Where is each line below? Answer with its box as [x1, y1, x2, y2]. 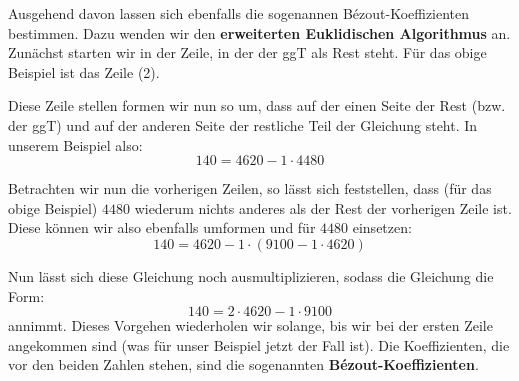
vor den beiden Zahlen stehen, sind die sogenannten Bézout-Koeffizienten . [8, 354, 479, 375]
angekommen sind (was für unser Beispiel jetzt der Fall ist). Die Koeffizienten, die [8, 334, 510, 355]
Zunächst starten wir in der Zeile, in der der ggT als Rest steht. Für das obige [8, 42, 487, 63]
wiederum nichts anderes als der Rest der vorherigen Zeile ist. [134, 197, 512, 218]
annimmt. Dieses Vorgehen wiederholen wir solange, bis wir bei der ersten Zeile [8, 315, 493, 336]
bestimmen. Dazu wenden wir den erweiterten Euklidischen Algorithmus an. [8, 22, 511, 43]
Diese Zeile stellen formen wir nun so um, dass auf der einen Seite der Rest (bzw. [8, 95, 506, 116]
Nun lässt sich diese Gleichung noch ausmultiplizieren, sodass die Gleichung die [8, 265, 494, 286]
